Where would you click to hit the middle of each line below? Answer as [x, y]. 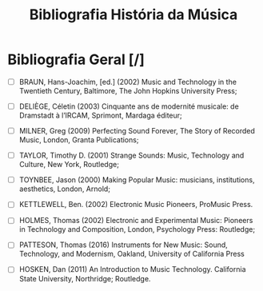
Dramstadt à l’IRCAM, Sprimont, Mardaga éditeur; [101, 116]
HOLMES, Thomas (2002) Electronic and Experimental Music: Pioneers [136, 221]
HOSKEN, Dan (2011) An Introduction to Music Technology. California [132, 269]
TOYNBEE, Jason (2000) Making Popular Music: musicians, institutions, [137, 180]
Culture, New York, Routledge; [69, 165]
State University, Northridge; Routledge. [85, 278]
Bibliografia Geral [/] [76, 60]
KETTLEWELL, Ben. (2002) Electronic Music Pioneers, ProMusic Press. [136, 205]
